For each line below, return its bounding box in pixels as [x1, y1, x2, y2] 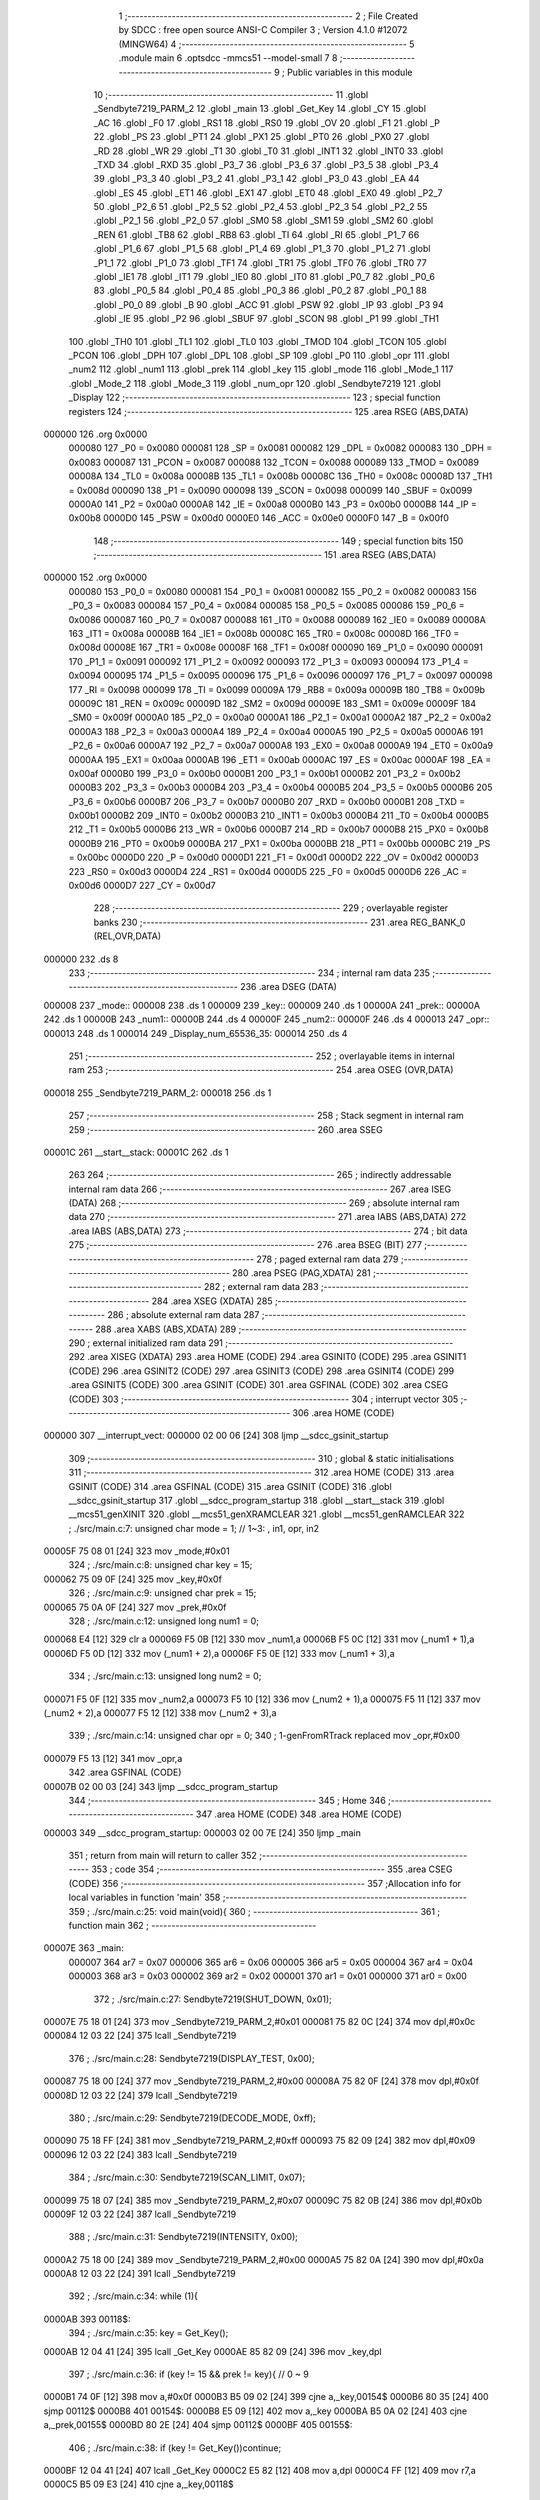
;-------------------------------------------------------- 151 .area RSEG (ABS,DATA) [93, 549, 437, 561]
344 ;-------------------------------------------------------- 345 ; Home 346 [68, 1794, 387, 1806]
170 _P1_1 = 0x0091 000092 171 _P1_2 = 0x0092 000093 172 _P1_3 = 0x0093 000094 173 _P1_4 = [68, 655, 469, 667]
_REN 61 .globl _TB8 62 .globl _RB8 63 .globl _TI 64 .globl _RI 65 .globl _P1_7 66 [93, 228, 420, 240]
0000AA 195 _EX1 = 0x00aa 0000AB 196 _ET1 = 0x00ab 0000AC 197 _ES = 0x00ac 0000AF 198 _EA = [68, 753, 492, 765]
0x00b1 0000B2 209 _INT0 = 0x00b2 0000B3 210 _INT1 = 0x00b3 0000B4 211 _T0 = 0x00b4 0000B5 [68, 810, 490, 822]
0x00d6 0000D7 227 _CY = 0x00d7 [68, 880, 216, 892]
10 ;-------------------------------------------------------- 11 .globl [93, 88, 369, 100]
